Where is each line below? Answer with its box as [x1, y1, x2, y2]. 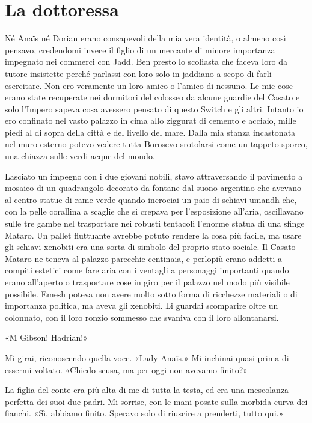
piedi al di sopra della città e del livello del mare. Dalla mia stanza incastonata [5, 126, 296, 138]
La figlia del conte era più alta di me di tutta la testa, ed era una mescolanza [5, 383, 289, 396]
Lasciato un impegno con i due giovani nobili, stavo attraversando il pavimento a [5, 169, 303, 182]
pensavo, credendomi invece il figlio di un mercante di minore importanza [5, 43, 275, 56]
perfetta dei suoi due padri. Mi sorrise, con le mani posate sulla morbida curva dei [5, 395, 308, 407]
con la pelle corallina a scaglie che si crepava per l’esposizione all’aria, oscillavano [5, 205, 304, 218]
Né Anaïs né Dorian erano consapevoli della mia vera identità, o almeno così [5, 32, 286, 44]
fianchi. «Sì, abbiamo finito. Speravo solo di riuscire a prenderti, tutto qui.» [5, 407, 284, 419]
